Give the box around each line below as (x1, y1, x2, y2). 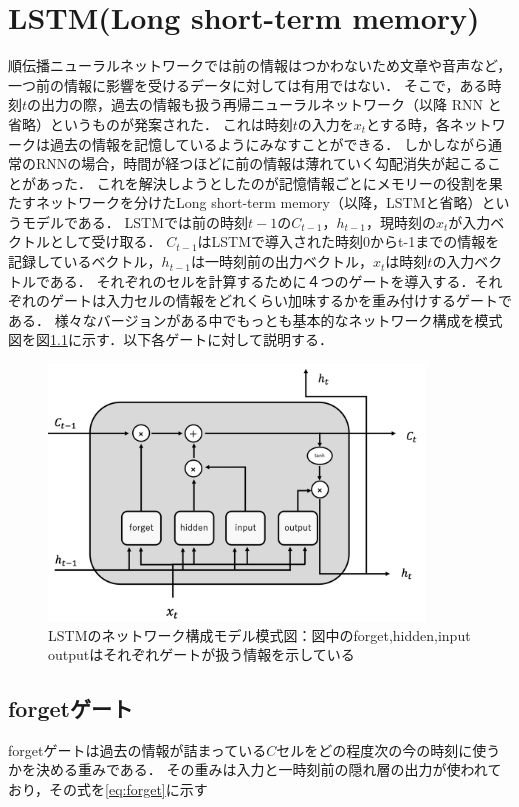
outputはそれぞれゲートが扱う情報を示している (48, 644, 355, 665)
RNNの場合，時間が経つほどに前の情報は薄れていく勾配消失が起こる (35, 153, 487, 174)
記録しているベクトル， (8, 251, 162, 272)
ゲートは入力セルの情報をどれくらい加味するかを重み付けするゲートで (49, 290, 512, 311)
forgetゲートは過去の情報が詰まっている (8, 739, 267, 760)
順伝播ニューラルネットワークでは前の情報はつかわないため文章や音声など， (8, 55, 512, 76)
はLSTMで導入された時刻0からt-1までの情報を (197, 231, 500, 252)
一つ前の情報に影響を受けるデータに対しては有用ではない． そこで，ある (8, 74, 488, 95)
